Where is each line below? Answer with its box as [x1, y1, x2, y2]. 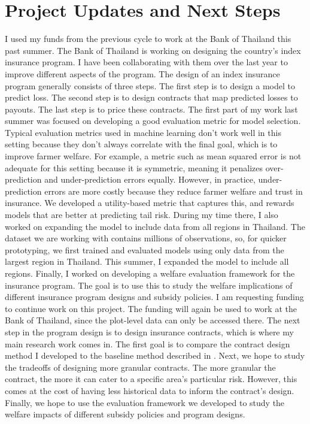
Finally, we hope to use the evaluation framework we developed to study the [5, 396, 285, 408]
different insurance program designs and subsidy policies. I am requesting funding [5, 290, 304, 303]
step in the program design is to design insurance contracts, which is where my [5, 325, 294, 338]
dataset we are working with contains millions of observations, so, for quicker [5, 232, 287, 244]
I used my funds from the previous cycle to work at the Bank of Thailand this [5, 32, 291, 45]
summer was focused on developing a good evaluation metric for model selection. [5, 114, 301, 127]
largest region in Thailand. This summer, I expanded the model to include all [5, 255, 289, 268]
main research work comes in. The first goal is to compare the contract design [5, 337, 290, 350]
